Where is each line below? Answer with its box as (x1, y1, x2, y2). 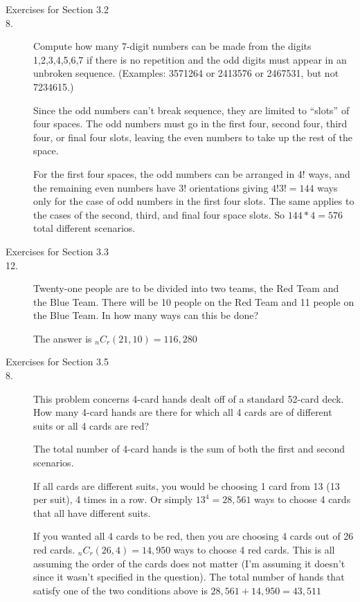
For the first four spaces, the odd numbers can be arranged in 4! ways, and (33, 166, 350, 181)
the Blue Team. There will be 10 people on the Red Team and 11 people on (33, 294, 354, 309)
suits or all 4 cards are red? (33, 418, 150, 432)
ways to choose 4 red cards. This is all (173, 542, 335, 556)
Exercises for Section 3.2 (6, 2, 109, 16)
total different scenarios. (33, 221, 136, 235)
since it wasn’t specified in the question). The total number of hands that (33, 569, 345, 584)
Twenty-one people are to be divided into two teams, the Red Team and (33, 281, 339, 295)
